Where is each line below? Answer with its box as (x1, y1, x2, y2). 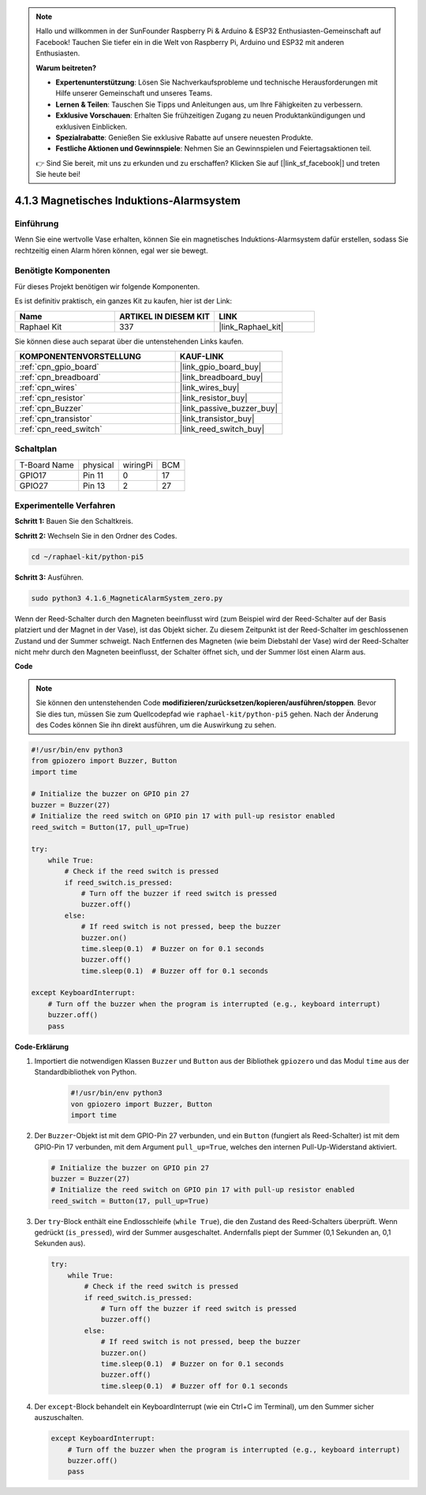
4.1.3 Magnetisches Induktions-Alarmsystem (14, 193, 241, 207)
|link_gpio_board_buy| (179, 361, 262, 372)
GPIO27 (19, 480, 49, 491)
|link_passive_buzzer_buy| (179, 403, 278, 414)
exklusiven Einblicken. (55, 122, 128, 131)
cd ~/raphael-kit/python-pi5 (31, 552, 144, 561)
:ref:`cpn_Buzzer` (19, 403, 84, 414)
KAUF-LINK (179, 351, 224, 362)
